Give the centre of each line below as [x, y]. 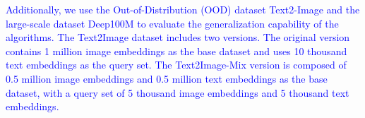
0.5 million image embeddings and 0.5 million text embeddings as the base [167, 78]
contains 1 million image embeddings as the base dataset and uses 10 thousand [176, 51]
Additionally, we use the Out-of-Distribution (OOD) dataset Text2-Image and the [183, 9]
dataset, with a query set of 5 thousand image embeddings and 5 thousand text [178, 92]
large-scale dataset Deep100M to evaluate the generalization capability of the [172, 23]
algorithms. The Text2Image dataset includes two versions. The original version [178, 37]
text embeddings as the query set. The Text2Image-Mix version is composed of [176, 65]
